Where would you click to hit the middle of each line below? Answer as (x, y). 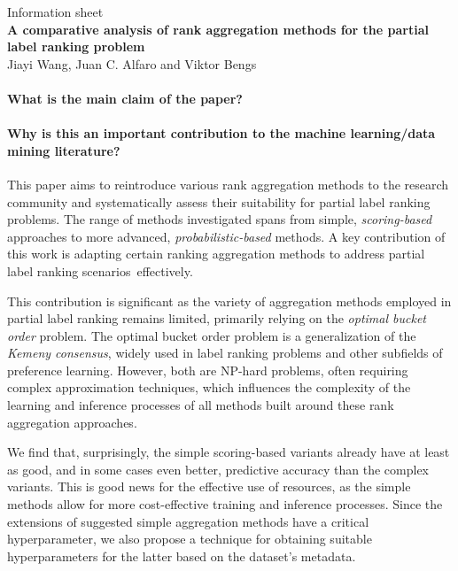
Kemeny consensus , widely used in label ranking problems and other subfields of (225, 353)
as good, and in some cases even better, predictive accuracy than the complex (218, 469)
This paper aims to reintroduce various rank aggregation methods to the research (228, 184)
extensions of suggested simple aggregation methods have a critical (188, 521)
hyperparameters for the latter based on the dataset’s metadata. (182, 556)
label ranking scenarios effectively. (100, 270)
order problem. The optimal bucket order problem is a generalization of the (212, 335)
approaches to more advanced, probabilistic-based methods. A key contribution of (226, 236)
